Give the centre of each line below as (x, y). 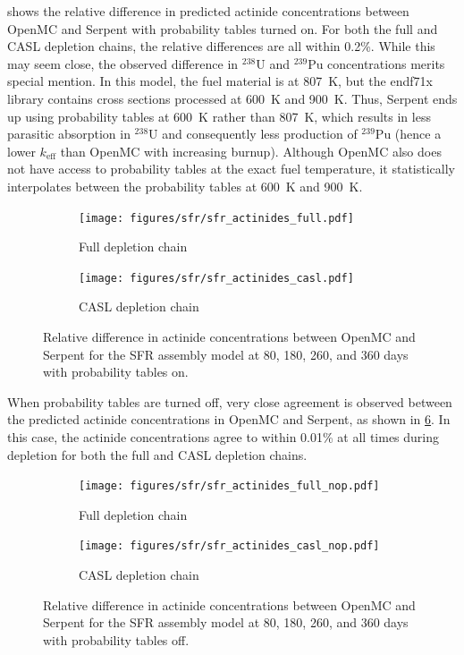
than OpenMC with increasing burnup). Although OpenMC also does (251, 151)
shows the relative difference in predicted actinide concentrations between (208, 11)
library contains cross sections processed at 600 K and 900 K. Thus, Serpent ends (232, 98)
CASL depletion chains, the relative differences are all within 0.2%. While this (221, 46)
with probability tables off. (116, 639)
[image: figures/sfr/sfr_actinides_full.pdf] (216, 218)
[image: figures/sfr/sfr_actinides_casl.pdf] (216, 278)
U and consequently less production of (253, 134)
